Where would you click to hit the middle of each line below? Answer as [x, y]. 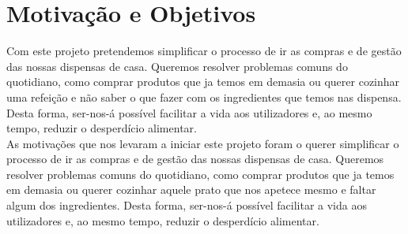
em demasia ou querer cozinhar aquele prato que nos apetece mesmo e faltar [191, 189]
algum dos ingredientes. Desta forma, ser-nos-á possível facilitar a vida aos [187, 205]
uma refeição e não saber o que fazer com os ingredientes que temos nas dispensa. [204, 97]
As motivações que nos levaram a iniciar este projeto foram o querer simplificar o [203, 143]
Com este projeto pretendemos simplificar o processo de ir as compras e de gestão [204, 51]
